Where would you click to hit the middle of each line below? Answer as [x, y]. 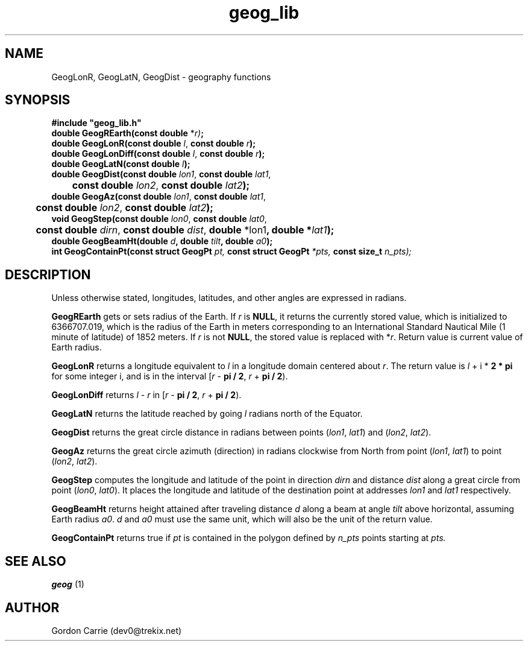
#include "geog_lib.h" [96, 123]
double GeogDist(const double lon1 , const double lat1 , [161, 174]
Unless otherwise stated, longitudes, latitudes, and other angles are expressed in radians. [229, 298]
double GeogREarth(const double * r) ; [128, 133]
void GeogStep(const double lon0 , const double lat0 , [159, 219]
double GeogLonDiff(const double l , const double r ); [158, 154]
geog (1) [68, 584]
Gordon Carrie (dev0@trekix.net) [117, 630]
